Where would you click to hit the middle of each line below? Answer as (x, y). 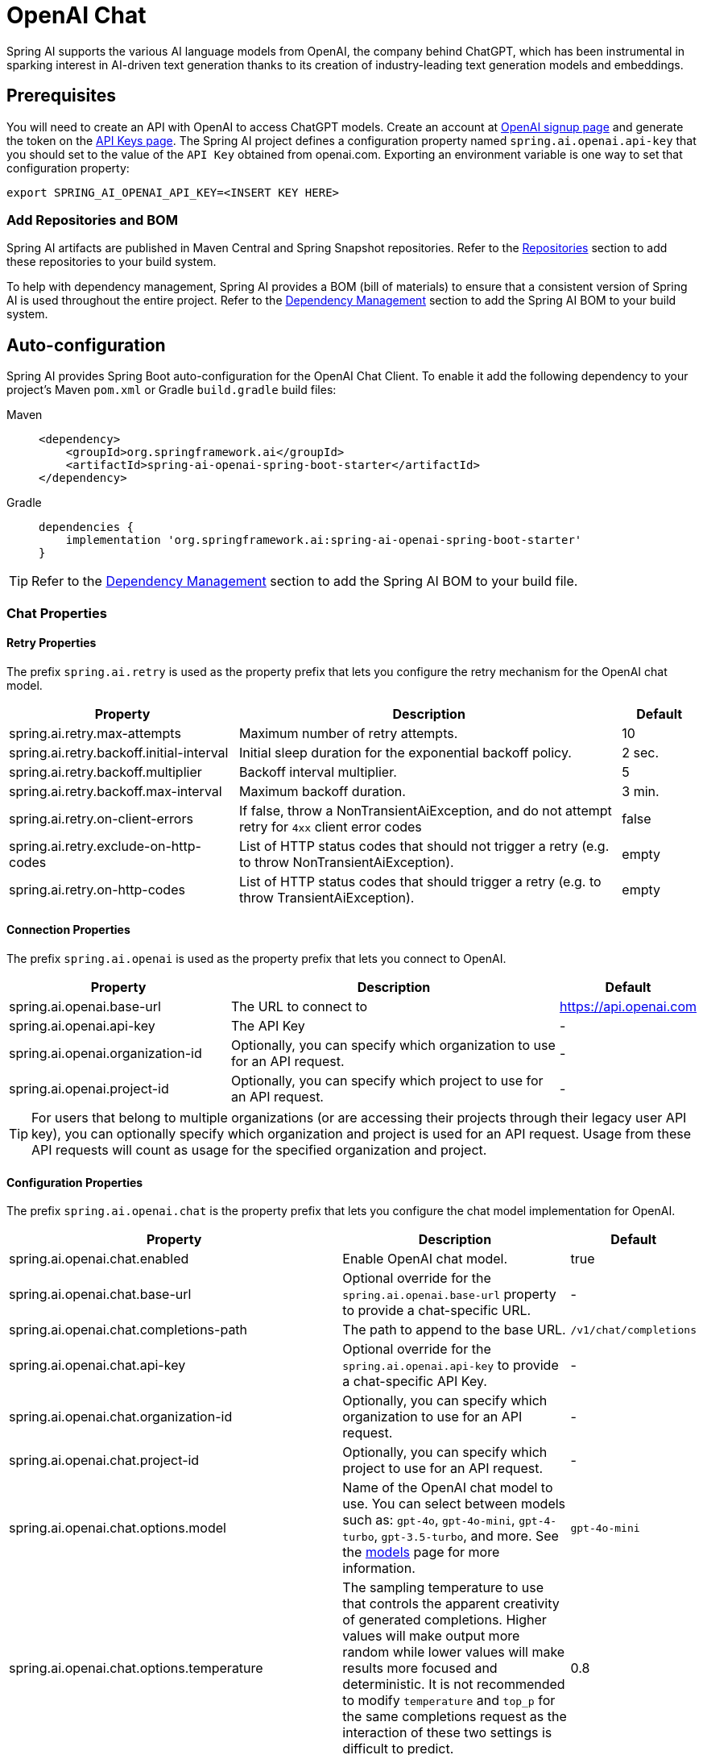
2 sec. (641, 752)
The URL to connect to (300, 1006)
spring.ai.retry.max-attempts (95, 733)
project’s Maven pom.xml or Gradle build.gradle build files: (172, 390)
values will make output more (431, 1636)
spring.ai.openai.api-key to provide (451, 1365)
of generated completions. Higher (445, 1620)
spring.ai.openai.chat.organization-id (121, 1417)
